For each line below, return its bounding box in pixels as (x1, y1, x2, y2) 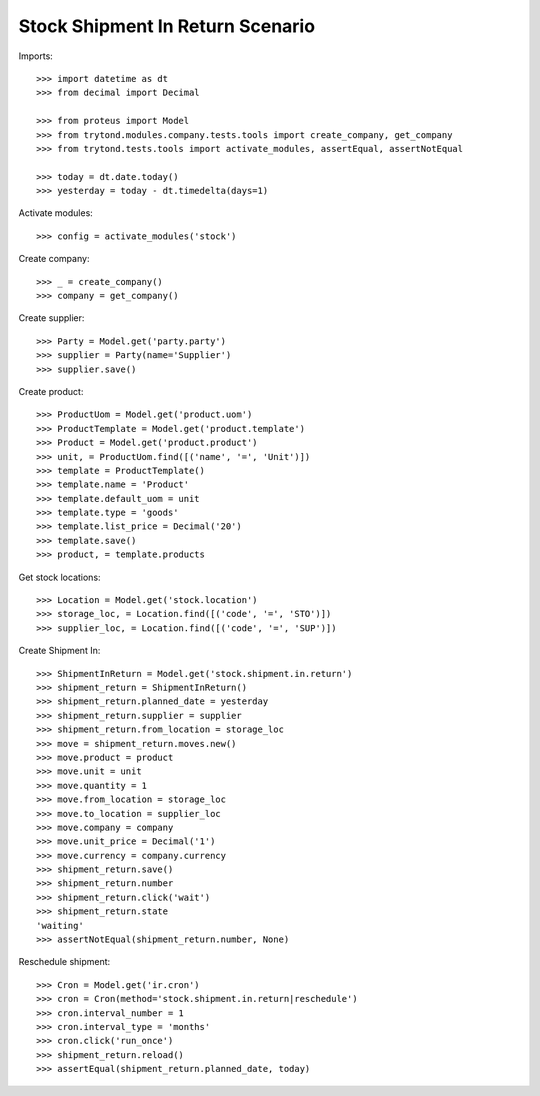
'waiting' (36, 920, 84, 931)
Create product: (18, 385, 84, 397)
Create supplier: (18, 312, 85, 324)
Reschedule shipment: (18, 956, 111, 968)
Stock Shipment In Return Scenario (18, 15, 315, 37)
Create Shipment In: (18, 645, 101, 657)
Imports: (18, 50, 54, 62)
